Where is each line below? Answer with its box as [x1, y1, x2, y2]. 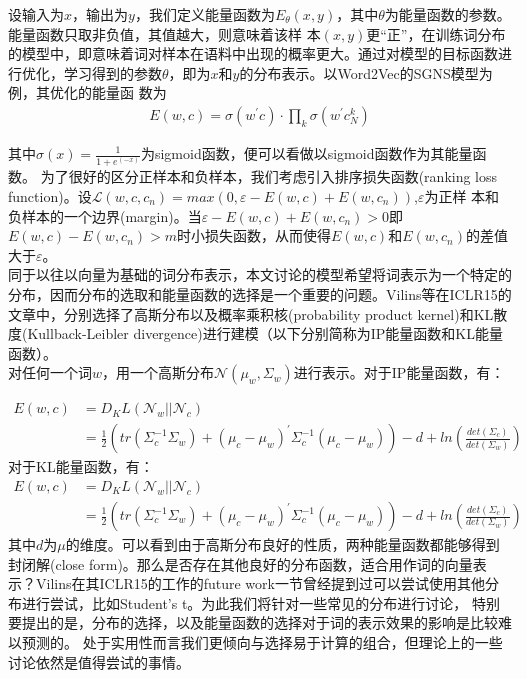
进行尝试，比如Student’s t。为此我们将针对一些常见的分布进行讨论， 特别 [21, 592, 501, 613]
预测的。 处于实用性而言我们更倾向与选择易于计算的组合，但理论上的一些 [21, 631, 503, 652]
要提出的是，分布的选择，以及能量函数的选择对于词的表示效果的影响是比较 [8, 612, 498, 633]
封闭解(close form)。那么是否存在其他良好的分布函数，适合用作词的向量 [8, 553, 473, 574]
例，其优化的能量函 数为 [8, 82, 167, 103]
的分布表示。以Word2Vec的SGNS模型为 [239, 62, 493, 83]
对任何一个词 [8, 362, 92, 383]
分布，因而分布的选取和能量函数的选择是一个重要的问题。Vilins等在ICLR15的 [8, 283, 512, 304]
